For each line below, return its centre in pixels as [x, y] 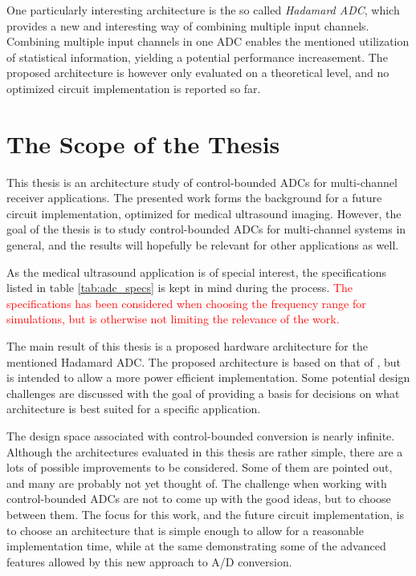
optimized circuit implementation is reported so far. [134, 88]
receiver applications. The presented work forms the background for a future [194, 198]
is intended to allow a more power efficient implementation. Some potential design [208, 377]
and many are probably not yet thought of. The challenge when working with [197, 483]
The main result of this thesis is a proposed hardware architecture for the [187, 346]
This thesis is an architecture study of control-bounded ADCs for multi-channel [202, 182]
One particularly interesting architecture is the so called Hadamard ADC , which [203, 10]
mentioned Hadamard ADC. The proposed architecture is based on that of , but [204, 361]
